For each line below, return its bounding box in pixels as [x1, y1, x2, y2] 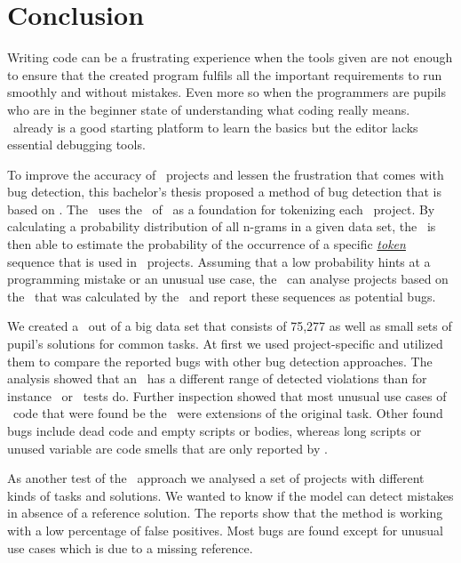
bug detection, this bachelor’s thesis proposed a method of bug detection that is [7, 182, 441, 201]
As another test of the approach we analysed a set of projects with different [7, 469, 425, 487]
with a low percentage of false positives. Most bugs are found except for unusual [7, 520, 443, 539]
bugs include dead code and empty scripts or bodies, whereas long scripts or [7, 422, 422, 439]
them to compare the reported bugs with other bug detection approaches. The [7, 351, 433, 370]
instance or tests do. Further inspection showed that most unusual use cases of [7, 386, 447, 405]
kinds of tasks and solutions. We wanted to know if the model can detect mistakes [7, 486, 454, 504]
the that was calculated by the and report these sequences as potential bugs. [7, 286, 436, 305]
